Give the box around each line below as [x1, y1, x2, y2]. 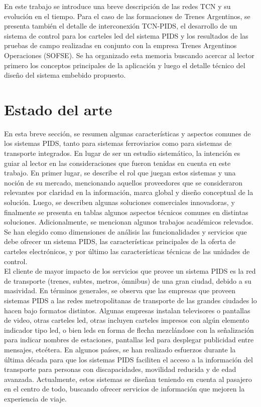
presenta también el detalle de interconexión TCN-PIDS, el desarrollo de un [4, 21, 237, 31]
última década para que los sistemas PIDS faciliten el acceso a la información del [4, 354, 253, 364]
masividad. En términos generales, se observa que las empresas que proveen [4, 285, 236, 296]
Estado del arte [4, 99, 112, 119]
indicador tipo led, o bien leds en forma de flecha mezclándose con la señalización [4, 324, 254, 335]
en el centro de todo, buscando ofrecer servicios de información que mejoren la [4, 383, 245, 394]
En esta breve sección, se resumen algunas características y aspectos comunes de [4, 128, 251, 138]
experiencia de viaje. [4, 393, 67, 403]
